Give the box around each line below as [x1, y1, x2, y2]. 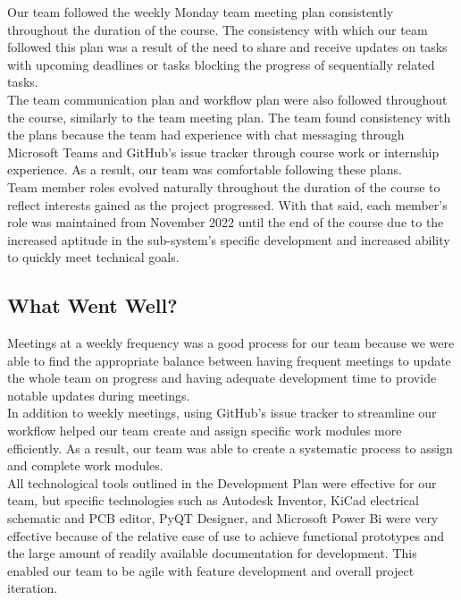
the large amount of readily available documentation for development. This [7, 544, 417, 562]
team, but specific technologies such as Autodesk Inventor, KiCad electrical [7, 491, 419, 510]
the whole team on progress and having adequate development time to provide [7, 368, 437, 387]
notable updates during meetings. [7, 385, 190, 404]
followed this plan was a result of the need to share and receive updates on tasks [7, 38, 448, 56]
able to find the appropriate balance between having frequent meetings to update [7, 351, 451, 369]
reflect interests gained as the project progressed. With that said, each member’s [7, 195, 448, 214]
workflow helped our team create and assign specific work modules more [7, 421, 402, 440]
